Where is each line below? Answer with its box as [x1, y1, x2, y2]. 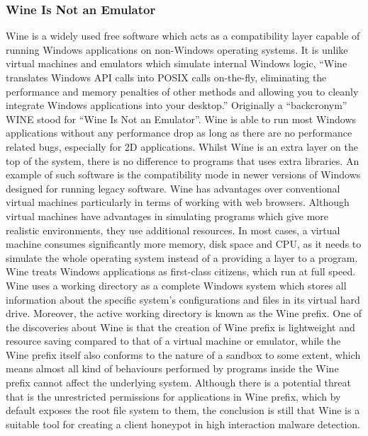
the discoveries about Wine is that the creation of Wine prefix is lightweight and [6, 319, 355, 334]
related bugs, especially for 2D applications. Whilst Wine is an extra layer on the [6, 139, 358, 154]
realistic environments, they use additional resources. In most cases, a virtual [6, 222, 340, 237]
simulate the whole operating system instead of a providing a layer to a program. [6, 250, 358, 265]
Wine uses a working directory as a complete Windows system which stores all [6, 277, 347, 292]
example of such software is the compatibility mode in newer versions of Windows [6, 167, 361, 182]
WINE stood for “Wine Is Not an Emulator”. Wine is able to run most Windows [6, 111, 357, 126]
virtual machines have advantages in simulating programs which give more [6, 208, 329, 223]
